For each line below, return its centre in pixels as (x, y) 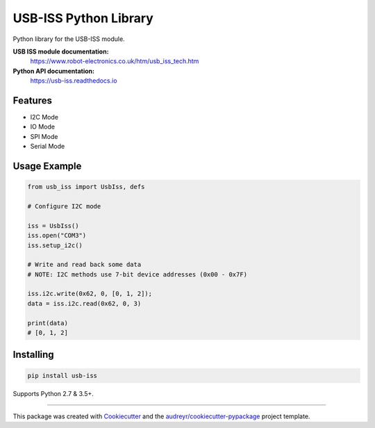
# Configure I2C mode (64, 206)
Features (32, 100)
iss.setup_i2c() (55, 245)
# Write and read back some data (84, 265)
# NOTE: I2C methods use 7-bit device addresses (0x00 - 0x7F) (137, 274)
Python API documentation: (54, 71)
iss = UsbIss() (53, 225)
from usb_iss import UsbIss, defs (86, 187)
